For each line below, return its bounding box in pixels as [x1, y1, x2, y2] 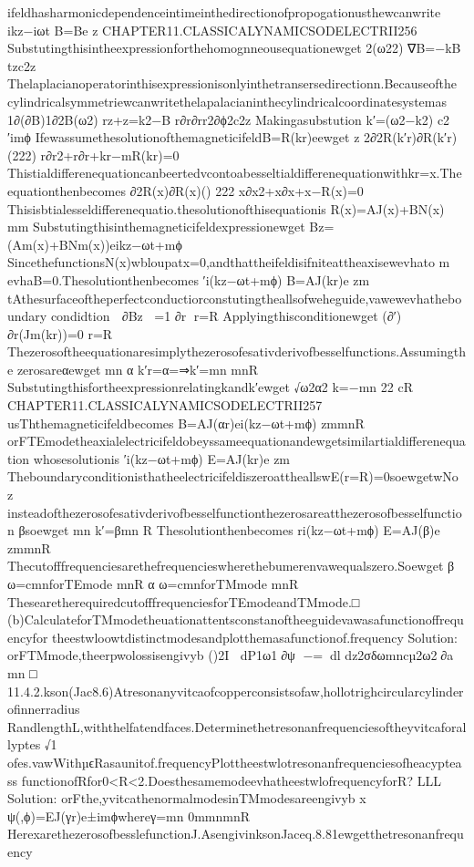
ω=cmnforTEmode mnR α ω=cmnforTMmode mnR [7, 574, 299, 593]
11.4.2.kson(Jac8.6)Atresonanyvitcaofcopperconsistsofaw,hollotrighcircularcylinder [7, 681, 464, 700]
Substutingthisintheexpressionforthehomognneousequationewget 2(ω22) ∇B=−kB [7, 38, 461, 57]
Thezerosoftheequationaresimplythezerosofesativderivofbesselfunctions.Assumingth [7, 342, 466, 361]
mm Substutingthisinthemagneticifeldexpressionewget [7, 217, 305, 236]
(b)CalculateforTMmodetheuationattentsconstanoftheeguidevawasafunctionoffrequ [7, 610, 464, 629]
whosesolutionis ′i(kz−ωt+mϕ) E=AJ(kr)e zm [33, 449, 291, 468]
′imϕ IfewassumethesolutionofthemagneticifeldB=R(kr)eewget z [7, 128, 360, 147]
